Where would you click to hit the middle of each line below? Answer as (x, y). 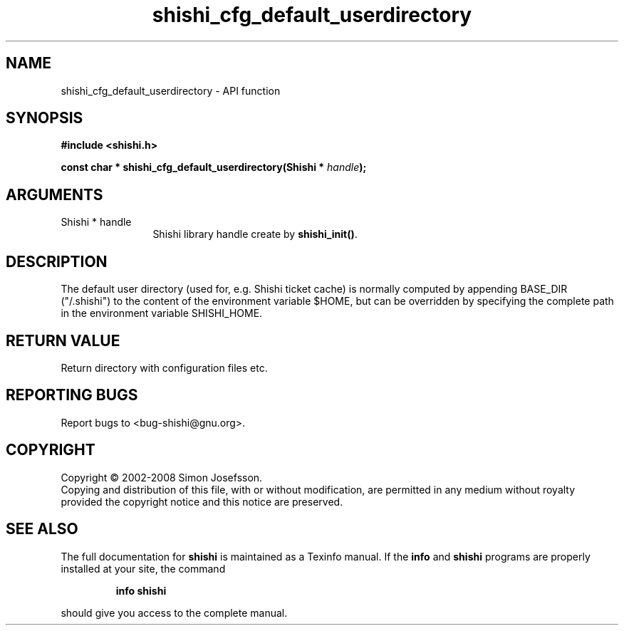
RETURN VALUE (63, 340)
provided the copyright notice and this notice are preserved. (202, 501)
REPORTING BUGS (72, 395)
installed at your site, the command (143, 568)
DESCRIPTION (57, 261)
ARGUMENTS (54, 194)
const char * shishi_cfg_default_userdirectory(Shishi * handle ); (214, 167)
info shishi (141, 590)
